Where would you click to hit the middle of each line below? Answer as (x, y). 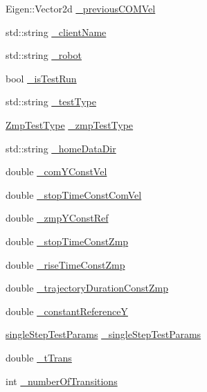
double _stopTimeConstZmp (67, 241)
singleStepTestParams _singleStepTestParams (103, 334)
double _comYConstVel (56, 171)
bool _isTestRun (41, 78)
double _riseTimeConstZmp (65, 264)
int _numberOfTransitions (62, 381)
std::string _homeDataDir (61, 148)
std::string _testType (51, 101)
